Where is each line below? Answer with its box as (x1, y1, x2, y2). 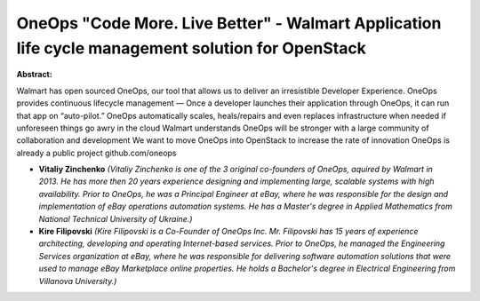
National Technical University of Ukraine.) (38, 213, 193, 224)
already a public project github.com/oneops (16, 147, 177, 158)
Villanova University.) (38, 275, 117, 286)
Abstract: (16, 69, 52, 80)
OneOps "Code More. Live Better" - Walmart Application (16, 13, 442, 33)
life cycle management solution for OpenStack (16, 38, 366, 58)
